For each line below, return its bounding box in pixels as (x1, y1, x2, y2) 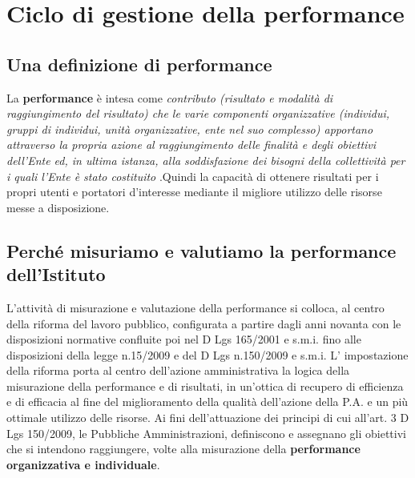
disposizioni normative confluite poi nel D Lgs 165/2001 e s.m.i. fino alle (6, 331, 361, 347)
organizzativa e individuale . (6, 456, 160, 472)
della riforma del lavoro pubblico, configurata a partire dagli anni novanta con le (6, 315, 401, 331)
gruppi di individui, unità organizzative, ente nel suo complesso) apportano (6, 120, 373, 137)
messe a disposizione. (6, 199, 110, 215)
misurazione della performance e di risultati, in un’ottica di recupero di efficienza (6, 377, 404, 394)
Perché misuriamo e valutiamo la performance (6, 238, 397, 263)
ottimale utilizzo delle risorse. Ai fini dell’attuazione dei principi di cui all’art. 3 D (6, 409, 409, 426)
